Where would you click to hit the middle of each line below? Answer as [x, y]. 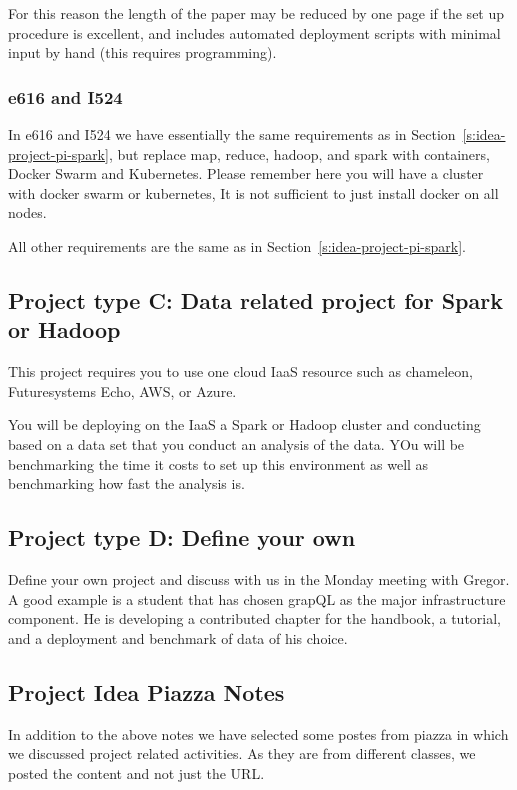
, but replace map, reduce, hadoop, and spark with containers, [299, 153]
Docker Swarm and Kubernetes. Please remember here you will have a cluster [246, 173]
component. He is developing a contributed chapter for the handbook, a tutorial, [255, 618]
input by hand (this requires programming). [142, 52]
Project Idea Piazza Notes [146, 691]
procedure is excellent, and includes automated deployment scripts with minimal [254, 32]
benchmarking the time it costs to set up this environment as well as [218, 463]
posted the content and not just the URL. [136, 772]
